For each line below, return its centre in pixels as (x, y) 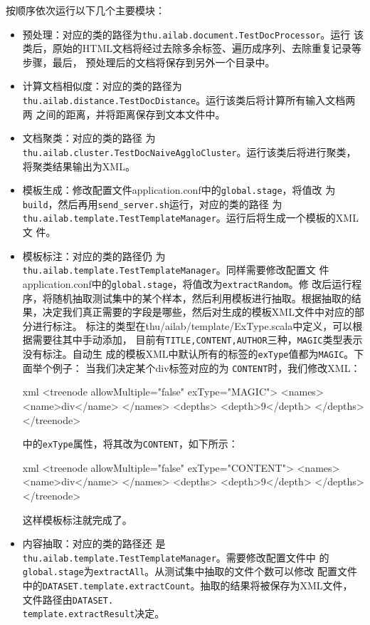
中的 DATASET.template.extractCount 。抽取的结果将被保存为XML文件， (187, 585)
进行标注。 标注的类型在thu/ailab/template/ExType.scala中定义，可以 (192, 325)
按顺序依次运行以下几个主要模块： (85, 10)
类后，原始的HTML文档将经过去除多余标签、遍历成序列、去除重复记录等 (192, 48)
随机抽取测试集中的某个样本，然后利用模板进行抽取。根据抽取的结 (207, 298)
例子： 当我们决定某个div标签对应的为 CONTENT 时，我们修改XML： (206, 367)
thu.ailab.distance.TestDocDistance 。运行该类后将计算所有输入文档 (184, 100)
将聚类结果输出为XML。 (79, 166)
